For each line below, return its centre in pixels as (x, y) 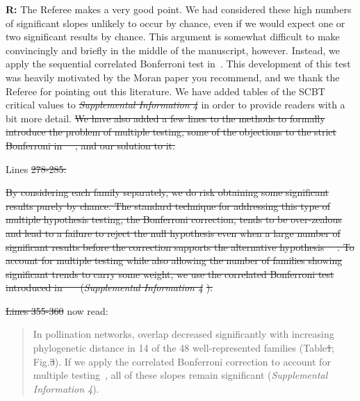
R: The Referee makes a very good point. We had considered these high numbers (179, 9)
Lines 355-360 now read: (57, 310)
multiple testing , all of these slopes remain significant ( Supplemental (180, 375)
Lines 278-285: (36, 169)
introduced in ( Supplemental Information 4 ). (109, 287)
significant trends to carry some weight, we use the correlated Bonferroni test (170, 273)
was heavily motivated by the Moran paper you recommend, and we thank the (173, 77)
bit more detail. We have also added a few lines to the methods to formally (165, 118)
